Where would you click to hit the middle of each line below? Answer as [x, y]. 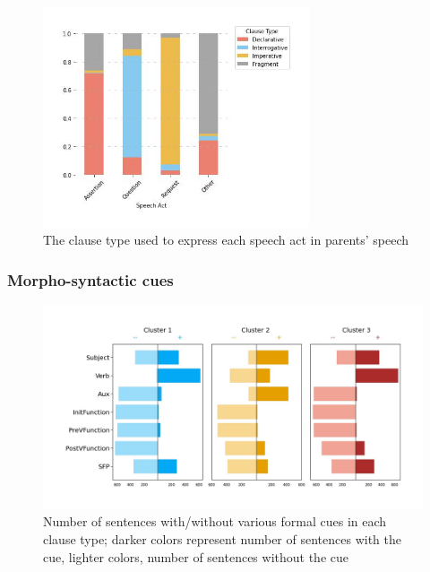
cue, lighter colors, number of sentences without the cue [196, 556]
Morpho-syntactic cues [90, 279]
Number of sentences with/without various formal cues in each [215, 521]
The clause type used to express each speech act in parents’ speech [226, 240]
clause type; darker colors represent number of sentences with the [222, 539]
